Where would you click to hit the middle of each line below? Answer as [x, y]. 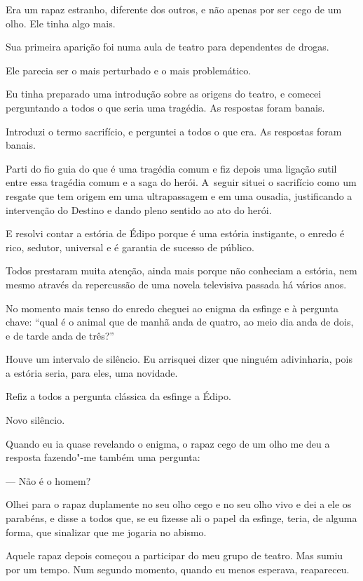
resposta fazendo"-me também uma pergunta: [103, 457]
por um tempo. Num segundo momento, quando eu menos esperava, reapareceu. [178, 569]
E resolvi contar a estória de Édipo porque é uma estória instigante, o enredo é [175, 233]
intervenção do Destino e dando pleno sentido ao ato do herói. [139, 209]
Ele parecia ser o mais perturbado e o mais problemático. [129, 70]
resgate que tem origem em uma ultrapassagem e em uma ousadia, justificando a [179, 195]
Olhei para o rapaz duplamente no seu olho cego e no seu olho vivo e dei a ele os [179, 504]
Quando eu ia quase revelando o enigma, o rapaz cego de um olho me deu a [168, 443]
